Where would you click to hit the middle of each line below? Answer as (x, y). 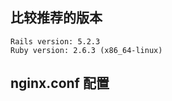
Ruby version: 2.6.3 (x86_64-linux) (86, 50)
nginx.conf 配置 (60, 83)
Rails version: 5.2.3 (55, 41)
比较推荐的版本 (56, 18)
